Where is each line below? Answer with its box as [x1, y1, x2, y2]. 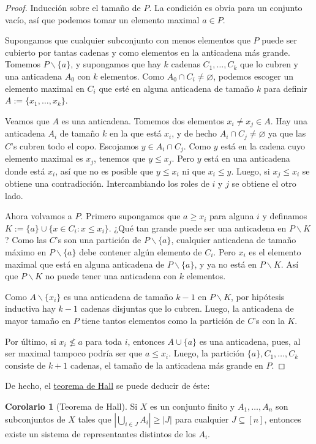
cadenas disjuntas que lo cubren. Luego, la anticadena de [80, 302, 294, 315]
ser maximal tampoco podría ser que [5, 347, 143, 359]
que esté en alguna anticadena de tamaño [99, 81, 254, 94]
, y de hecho [171, 127, 217, 140]
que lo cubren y [240, 58, 299, 70]
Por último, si [5, 334, 56, 347]
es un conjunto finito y [150, 399, 235, 412]
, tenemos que [94, 152, 146, 165]
